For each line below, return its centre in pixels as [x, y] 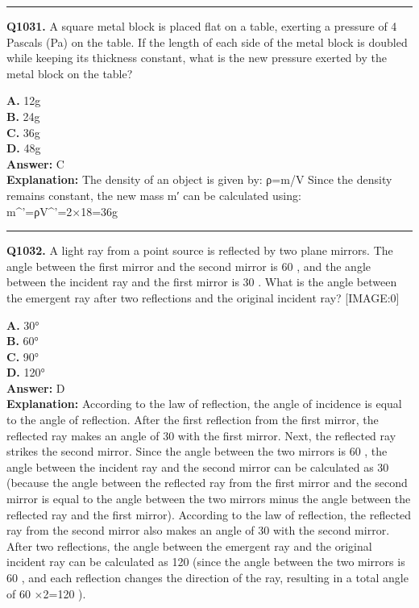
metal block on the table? [70, 73]
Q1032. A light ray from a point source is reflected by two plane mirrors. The [200, 250]
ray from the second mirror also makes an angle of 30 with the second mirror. [198, 530]
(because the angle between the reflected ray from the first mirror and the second [207, 483]
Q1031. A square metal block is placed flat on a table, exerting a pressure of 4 [202, 26]
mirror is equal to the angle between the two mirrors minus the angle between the [209, 499]
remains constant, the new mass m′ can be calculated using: [154, 195]
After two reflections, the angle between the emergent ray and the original [189, 546]
